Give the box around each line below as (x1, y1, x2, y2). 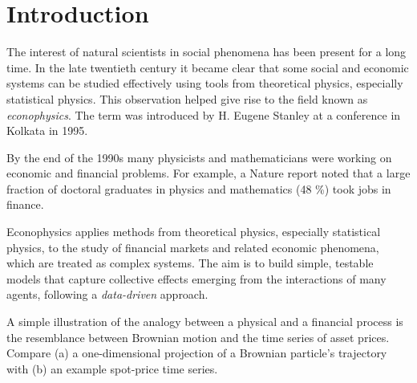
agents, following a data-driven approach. (6, 286, 208, 303)
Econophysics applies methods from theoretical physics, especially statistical (6, 223, 381, 240)
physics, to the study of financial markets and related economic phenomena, (6, 238, 379, 255)
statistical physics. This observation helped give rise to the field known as (6, 90, 368, 107)
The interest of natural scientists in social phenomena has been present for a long (6, 43, 407, 60)
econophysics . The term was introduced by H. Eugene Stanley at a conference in (6, 106, 401, 123)
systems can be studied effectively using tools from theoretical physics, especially (6, 75, 403, 92)
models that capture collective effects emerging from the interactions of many (6, 270, 387, 287)
